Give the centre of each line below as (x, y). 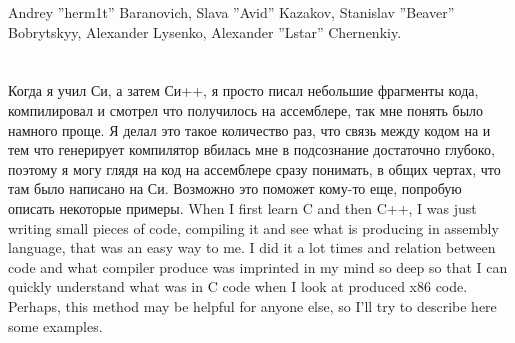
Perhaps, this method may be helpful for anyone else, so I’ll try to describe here (252, 305)
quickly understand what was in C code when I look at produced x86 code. (238, 286)
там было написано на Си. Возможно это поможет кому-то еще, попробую (235, 188)
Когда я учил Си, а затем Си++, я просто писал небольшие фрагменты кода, (243, 90)
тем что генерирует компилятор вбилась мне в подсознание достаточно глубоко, (251, 149)
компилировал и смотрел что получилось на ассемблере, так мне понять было (246, 109)
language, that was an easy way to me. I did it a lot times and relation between (252, 247)
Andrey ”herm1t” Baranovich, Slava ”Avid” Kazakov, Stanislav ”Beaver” (231, 12)
